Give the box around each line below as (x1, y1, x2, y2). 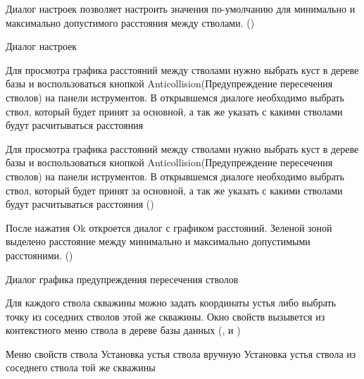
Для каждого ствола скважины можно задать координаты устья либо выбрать (6, 295, 337, 310)
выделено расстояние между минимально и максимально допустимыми (6, 234, 310, 249)
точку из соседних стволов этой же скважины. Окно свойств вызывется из (6, 309, 325, 323)
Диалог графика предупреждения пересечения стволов (6, 271, 239, 286)
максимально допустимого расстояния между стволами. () (6, 15, 255, 30)
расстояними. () (6, 247, 73, 262)
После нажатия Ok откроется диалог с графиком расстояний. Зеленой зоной (6, 220, 332, 235)
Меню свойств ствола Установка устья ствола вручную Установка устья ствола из (6, 346, 356, 361)
